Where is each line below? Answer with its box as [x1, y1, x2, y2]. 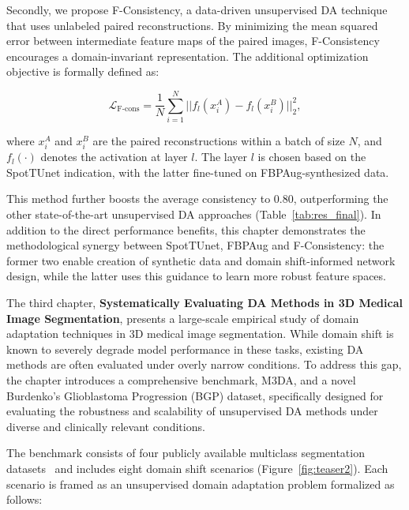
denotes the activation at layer [40, 148, 188, 165]
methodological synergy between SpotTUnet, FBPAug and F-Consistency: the [6, 237, 385, 253]
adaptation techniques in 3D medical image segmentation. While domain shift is [6, 325, 394, 342]
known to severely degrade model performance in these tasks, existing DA [6, 340, 364, 357]
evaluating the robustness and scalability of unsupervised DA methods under [6, 403, 378, 419]
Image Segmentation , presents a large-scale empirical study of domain [6, 309, 359, 326]
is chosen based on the [257, 148, 366, 165]
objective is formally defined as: [6, 63, 159, 80]
